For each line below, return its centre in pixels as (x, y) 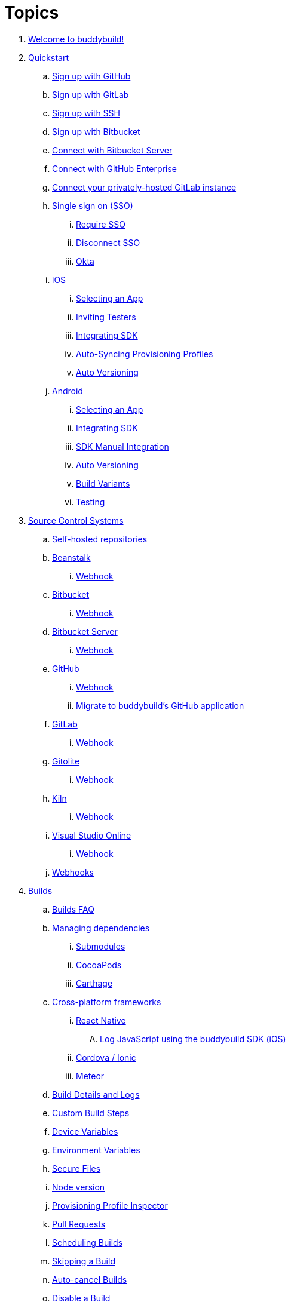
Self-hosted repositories (100, 539)
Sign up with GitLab (91, 94)
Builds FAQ (73, 909)
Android (68, 391)
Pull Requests (79, 1224)
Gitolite (66, 761)
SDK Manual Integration (122, 446)
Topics (32, 13)
